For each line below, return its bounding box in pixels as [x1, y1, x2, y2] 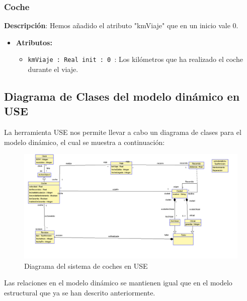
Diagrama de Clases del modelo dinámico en [4, 89, 240, 104]
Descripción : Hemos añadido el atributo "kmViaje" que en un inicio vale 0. [4, 20, 238, 31]
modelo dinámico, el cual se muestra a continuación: [4, 136, 165, 147]
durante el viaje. [28, 64, 78, 74]
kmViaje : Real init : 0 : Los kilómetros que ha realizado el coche [28, 54, 243, 64]
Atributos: [16, 37, 52, 47]
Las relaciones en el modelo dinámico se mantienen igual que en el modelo [4, 277, 232, 288]
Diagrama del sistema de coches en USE [24, 260, 148, 271]
